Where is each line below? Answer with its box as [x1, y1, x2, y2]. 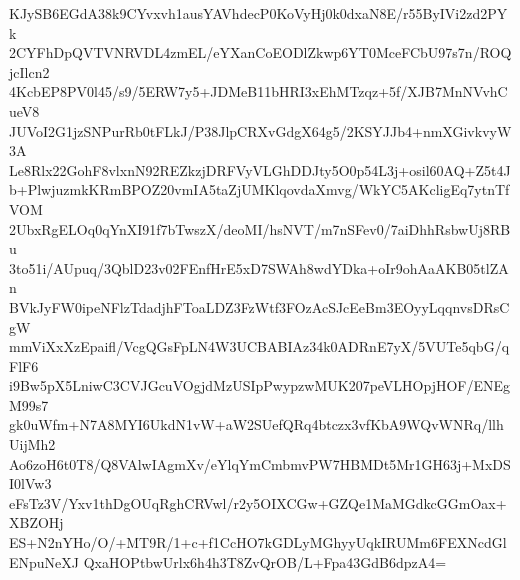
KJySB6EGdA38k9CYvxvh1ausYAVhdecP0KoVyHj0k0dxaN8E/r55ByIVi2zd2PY [9, 3, 508, 23]
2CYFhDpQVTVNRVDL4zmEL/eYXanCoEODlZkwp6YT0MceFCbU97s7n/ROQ [9, 42, 512, 63]
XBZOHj [9, 512, 64, 533]
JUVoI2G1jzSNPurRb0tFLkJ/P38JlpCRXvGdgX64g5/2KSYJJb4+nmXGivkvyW [9, 120, 512, 141]
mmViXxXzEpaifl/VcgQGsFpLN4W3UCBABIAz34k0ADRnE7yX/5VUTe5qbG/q [9, 336, 510, 357]
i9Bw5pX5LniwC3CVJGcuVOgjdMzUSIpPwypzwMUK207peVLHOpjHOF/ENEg [9, 375, 511, 396]
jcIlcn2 [9, 61, 50, 82]
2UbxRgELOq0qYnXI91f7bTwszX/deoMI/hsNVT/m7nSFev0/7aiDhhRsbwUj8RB [9, 218, 511, 239]
